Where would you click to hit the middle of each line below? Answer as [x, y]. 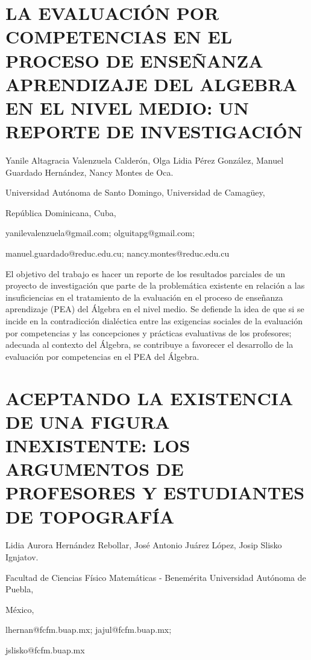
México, [20, 609]
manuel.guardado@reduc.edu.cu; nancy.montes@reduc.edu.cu [118, 253]
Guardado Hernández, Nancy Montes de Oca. [90, 172]
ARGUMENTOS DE [95, 469]
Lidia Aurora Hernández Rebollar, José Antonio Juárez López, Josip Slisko [144, 545]
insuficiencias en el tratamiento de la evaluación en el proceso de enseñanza [144, 297]
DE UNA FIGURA [88, 421]
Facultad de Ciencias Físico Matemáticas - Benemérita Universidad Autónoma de [156, 577]
